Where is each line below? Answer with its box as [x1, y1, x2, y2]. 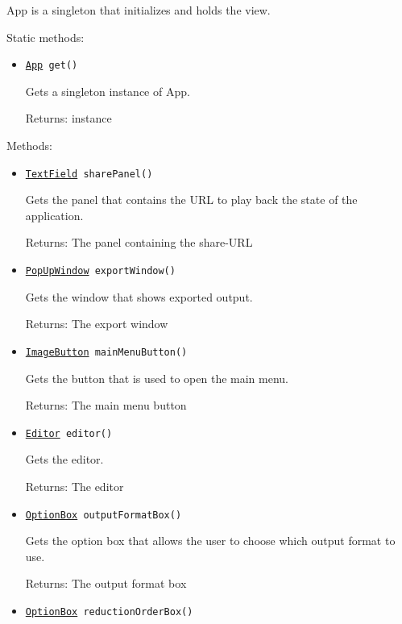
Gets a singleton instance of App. [25, 82, 190, 99]
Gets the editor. [25, 451, 104, 468]
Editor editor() [25, 427, 113, 439]
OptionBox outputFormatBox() [25, 509, 182, 521]
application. [25, 206, 84, 223]
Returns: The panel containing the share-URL [25, 234, 253, 251]
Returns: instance [25, 110, 112, 127]
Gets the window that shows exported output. [25, 288, 253, 305]
